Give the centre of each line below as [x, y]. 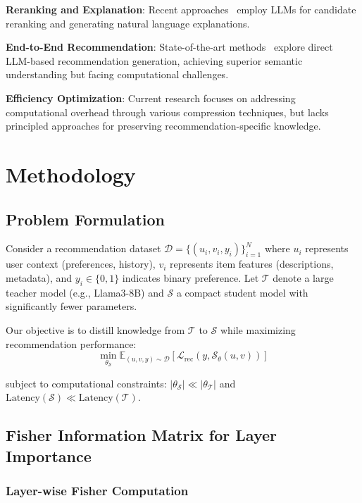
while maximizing [258, 329]
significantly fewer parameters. [71, 306]
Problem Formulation [85, 219]
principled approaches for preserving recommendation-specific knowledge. [163, 126]
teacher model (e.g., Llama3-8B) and [85, 292]
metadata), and [39, 277]
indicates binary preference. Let [191, 277]
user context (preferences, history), [81, 264]
